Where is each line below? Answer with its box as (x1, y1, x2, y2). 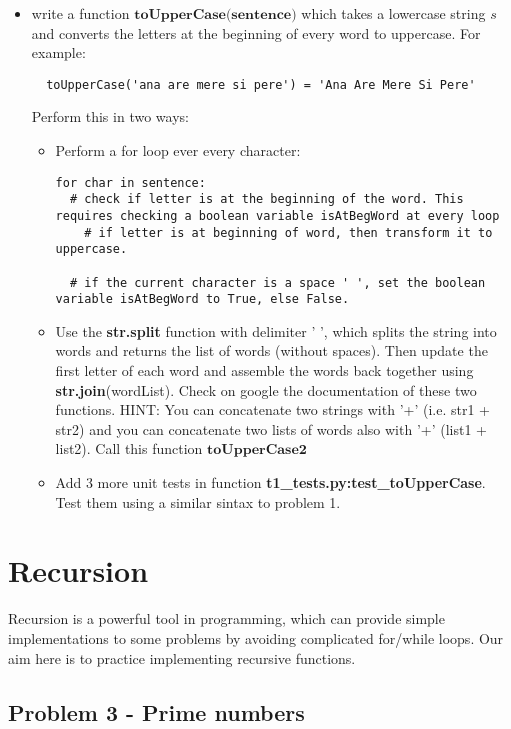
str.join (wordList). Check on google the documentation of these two (55, 379, 477, 400)
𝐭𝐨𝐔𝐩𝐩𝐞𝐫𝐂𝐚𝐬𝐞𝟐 (207, 443, 307, 458)
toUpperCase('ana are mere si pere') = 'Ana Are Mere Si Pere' (46, 77, 476, 92)
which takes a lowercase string (301, 3, 486, 23)
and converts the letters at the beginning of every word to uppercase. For (31, 22, 481, 43)
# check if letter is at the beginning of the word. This (69, 192, 464, 207)
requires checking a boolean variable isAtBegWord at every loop (55, 208, 500, 223)
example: (31, 42, 86, 63)
